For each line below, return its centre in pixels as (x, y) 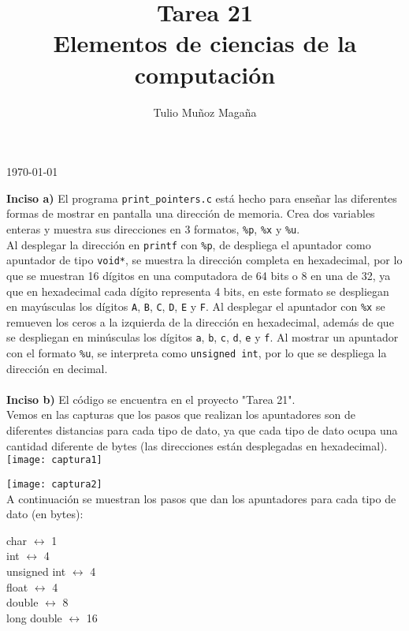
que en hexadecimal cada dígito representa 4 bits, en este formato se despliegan (198, 291)
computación (205, 74)
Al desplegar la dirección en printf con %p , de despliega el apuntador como (189, 244)
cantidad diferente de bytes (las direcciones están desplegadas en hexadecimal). (197, 445)
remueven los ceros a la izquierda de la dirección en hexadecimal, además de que (200, 321)
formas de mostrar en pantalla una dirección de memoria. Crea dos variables (191, 213)
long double (34, 617)
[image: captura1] (54, 460)
